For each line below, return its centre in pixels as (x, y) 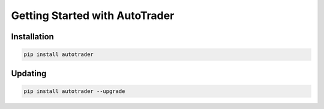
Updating (29, 74)
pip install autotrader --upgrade (74, 91)
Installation (32, 37)
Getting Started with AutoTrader (93, 15)
